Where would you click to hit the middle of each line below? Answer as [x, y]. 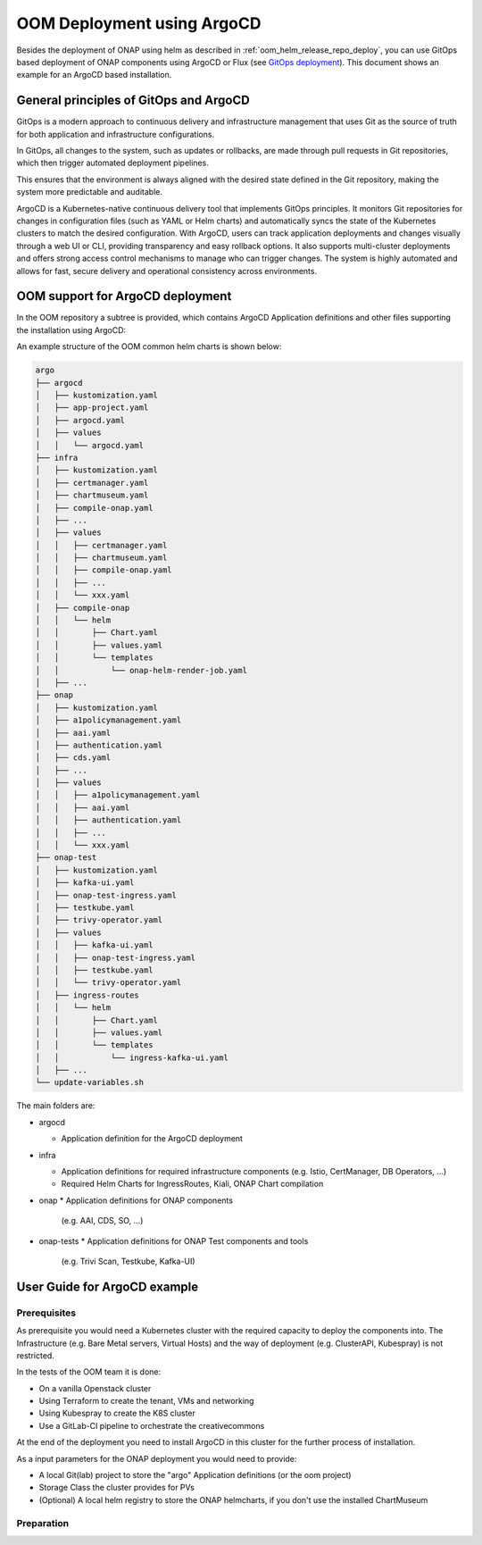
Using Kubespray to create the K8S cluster [117, 1413]
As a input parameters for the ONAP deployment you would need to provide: [157, 1458]
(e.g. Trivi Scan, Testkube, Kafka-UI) [128, 1261]
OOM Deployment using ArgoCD [139, 23]
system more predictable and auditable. [89, 192]
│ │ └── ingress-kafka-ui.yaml [132, 1057]
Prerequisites [46, 1313]
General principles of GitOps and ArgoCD [133, 100]
